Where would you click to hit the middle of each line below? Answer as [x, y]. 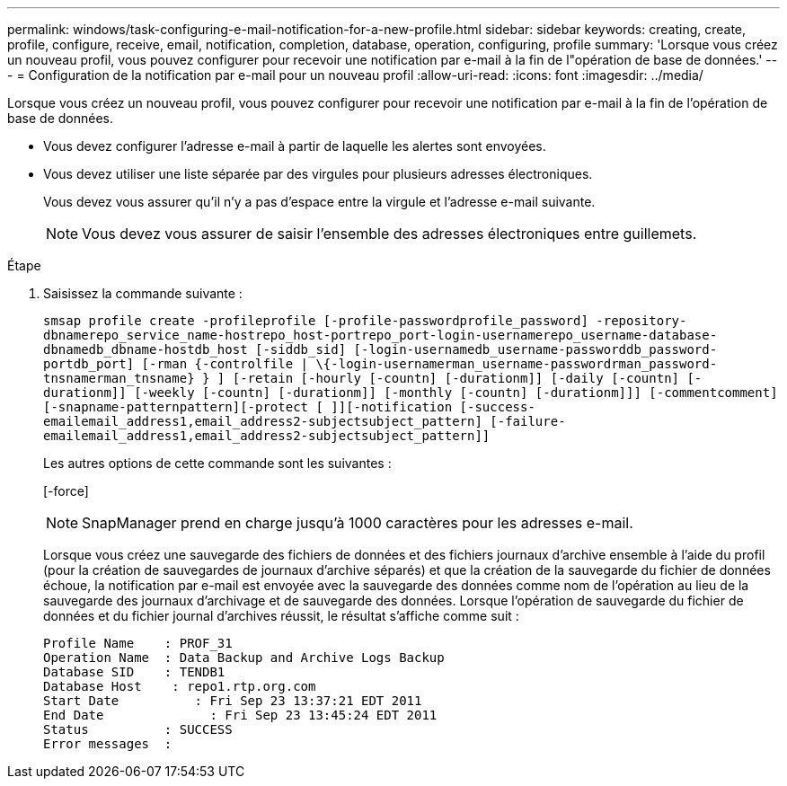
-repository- [641, 321]
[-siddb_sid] [301, 349]
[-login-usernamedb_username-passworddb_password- [535, 349]
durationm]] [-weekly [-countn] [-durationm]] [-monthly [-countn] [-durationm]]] [342, 393]
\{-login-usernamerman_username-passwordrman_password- [517, 364]
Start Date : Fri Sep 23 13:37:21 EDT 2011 [233, 701]
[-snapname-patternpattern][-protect [176, 407]
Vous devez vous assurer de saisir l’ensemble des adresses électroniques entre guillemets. [389, 234]
